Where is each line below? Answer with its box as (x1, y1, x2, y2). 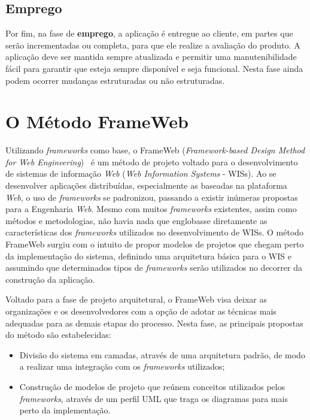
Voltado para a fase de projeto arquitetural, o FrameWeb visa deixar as (5, 293, 268, 306)
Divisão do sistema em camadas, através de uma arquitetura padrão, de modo (19, 348, 305, 361)
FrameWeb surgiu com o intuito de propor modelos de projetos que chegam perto (5, 238, 304, 250)
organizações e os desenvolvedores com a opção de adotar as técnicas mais (5, 305, 276, 318)
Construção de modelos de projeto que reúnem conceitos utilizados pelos (19, 380, 285, 392)
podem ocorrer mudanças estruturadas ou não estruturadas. (5, 74, 225, 86)
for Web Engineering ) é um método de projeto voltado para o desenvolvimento (5, 155, 298, 168)
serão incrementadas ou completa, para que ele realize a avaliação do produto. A (5, 38, 300, 51)
